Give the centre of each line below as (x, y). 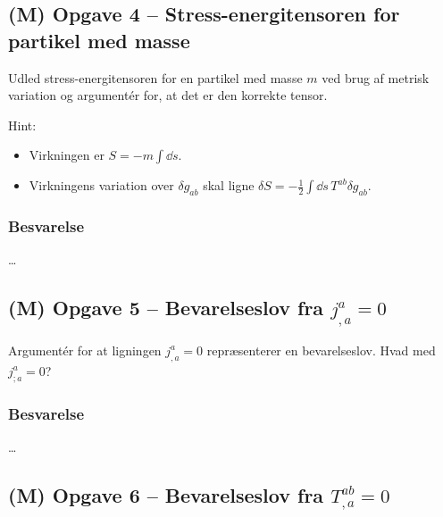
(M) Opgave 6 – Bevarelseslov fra (166, 494)
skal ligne (229, 185)
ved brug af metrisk (376, 77)
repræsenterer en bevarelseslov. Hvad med (321, 350)
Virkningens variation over (101, 185)
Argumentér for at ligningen (85, 350)
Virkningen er (67, 155)
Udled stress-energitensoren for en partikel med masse (155, 77)
